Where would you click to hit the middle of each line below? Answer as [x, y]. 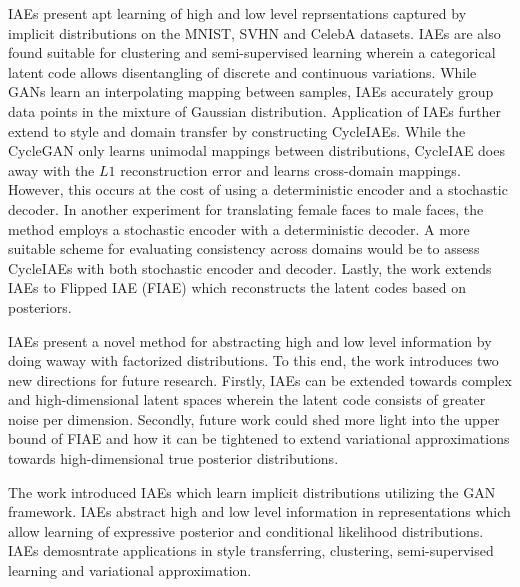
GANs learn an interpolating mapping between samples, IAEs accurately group [251, 91]
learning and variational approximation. [130, 570]
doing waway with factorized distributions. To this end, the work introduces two [253, 360]
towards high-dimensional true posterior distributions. [173, 458]
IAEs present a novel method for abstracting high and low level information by [250, 340]
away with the [51, 169]
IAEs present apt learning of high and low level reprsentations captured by [237, 13]
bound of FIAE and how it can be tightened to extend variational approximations [259, 438]
